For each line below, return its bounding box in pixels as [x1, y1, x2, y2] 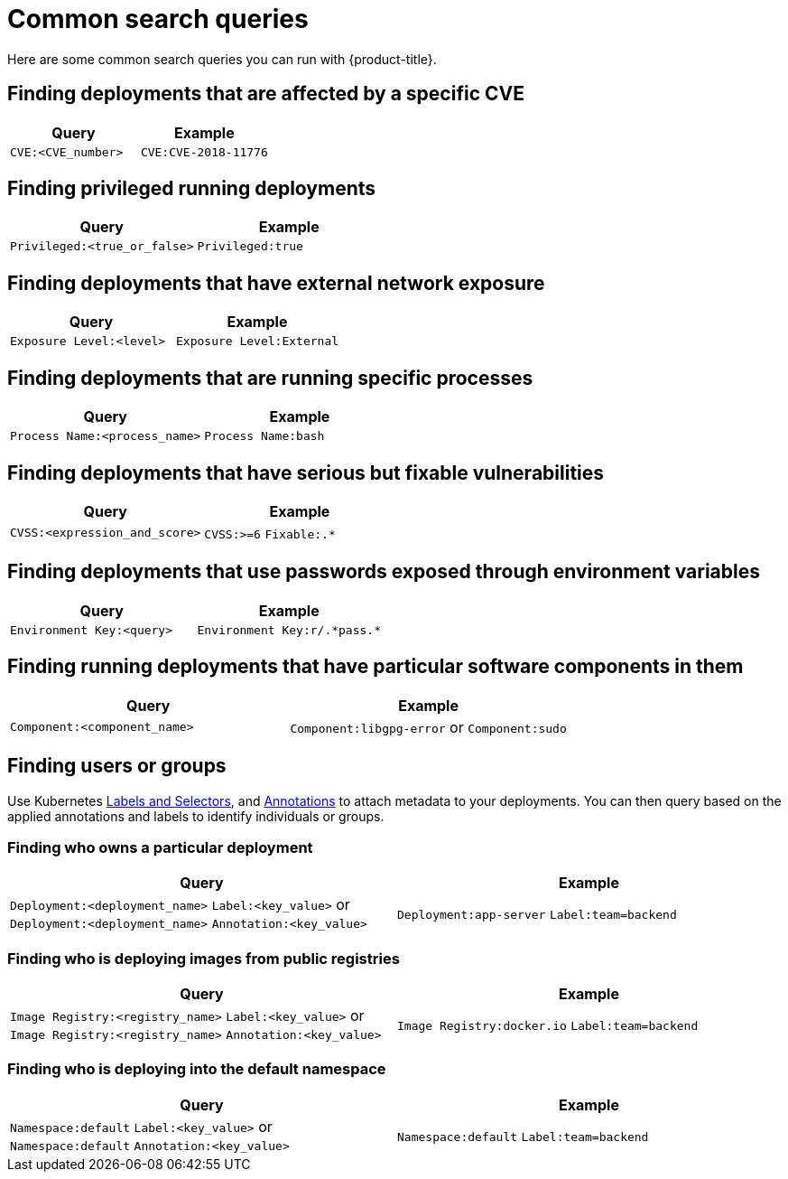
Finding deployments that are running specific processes [7, 366, 533, 389]
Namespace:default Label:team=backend [397, 1129, 649, 1144]
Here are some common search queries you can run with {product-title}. [7, 51, 437, 67]
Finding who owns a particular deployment [7, 837, 313, 856]
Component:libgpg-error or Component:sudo [290, 717, 567, 736]
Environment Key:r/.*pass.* [197, 622, 381, 637]
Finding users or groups [7, 754, 227, 778]
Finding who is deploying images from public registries [7, 949, 400, 968]
